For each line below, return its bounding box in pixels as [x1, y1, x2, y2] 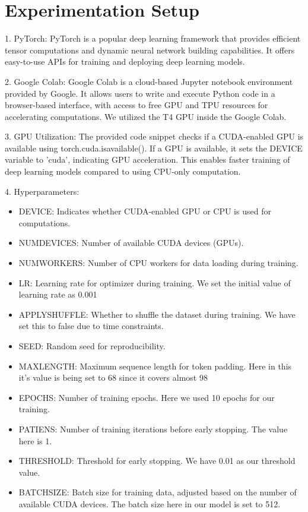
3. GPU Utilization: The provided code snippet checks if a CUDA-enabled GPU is [5, 130, 304, 143]
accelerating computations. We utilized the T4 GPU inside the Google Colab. [5, 110, 287, 122]
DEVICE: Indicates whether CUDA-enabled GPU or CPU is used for [18, 205, 271, 217]
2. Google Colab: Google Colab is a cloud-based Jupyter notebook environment [5, 75, 293, 87]
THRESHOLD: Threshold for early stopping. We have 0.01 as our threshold [18, 454, 296, 467]
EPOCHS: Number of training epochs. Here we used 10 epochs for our [18, 391, 275, 403]
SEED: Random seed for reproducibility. [18, 340, 166, 352]
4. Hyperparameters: [5, 185, 80, 197]
